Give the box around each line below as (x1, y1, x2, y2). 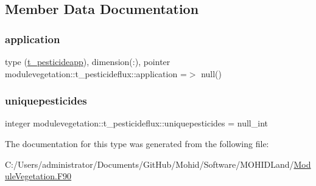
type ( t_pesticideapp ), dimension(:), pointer (5, 55, 170, 67)
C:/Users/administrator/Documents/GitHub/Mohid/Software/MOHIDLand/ (5, 157, 294, 170)
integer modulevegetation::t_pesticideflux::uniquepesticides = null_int (5, 117, 268, 129)
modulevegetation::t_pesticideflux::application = (5, 67, 187, 80)
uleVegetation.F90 (5, 170, 72, 182)
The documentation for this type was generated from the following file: (5, 137, 269, 150)
